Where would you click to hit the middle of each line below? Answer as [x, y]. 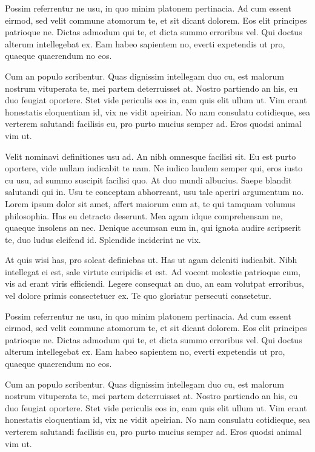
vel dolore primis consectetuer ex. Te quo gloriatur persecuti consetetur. [138, 296]
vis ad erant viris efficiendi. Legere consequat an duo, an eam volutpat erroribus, [154, 283]
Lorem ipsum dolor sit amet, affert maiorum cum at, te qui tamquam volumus [150, 203]
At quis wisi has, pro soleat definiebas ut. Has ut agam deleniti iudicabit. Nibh [151, 260]
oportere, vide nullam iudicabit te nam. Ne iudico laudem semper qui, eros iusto [154, 168]
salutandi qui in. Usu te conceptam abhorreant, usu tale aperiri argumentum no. [154, 192]
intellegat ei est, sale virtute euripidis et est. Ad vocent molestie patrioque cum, [153, 271]
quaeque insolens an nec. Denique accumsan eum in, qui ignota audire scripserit [153, 228]
